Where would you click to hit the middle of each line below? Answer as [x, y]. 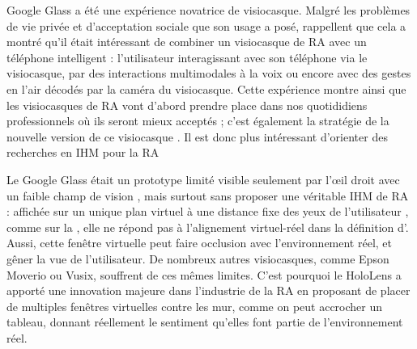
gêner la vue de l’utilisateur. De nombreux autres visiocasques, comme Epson [198, 258]
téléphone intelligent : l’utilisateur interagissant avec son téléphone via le [187, 57]
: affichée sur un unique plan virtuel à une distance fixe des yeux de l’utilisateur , [208, 211]
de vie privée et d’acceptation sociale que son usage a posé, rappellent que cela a [206, 25]
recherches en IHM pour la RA [83, 152]
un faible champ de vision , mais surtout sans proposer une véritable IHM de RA [208, 195]
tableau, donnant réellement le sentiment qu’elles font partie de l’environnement [205, 322]
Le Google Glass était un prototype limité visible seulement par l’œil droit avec [203, 179]
